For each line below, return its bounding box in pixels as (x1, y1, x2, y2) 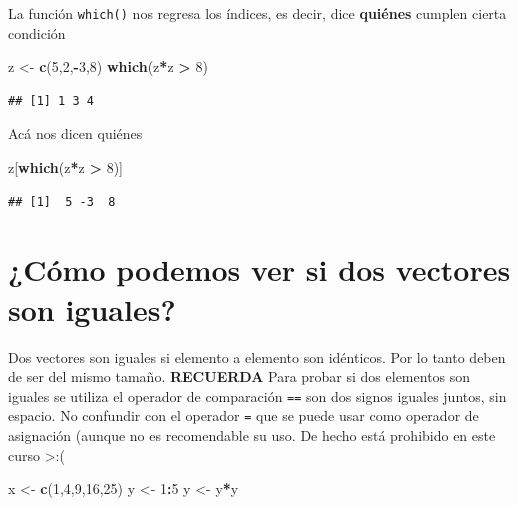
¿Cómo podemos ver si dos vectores (8, 249, 511, 290)
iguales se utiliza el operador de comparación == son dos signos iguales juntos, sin (8, 385, 507, 406)
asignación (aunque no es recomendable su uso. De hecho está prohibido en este (8, 425, 496, 446)
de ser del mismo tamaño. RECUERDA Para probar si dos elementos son (8, 366, 471, 387)
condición (8, 22, 66, 43)
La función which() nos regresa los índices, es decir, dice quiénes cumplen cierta (8, 3, 507, 23)
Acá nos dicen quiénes (8, 123, 143, 144)
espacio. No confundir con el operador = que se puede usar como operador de (8, 405, 479, 426)
